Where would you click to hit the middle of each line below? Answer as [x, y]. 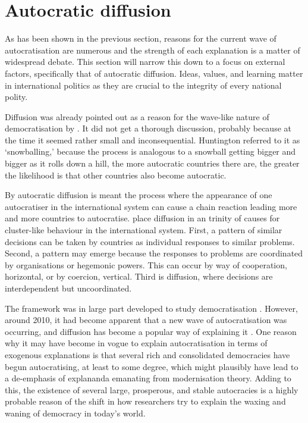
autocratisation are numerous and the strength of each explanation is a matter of [153, 50]
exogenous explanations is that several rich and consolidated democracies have [147, 354]
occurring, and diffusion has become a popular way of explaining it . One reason [151, 331]
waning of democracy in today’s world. [75, 413]
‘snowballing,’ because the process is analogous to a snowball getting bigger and [150, 151]
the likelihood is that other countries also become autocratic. [116, 175]
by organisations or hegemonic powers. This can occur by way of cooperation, [146, 264]
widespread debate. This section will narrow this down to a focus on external [145, 62]
